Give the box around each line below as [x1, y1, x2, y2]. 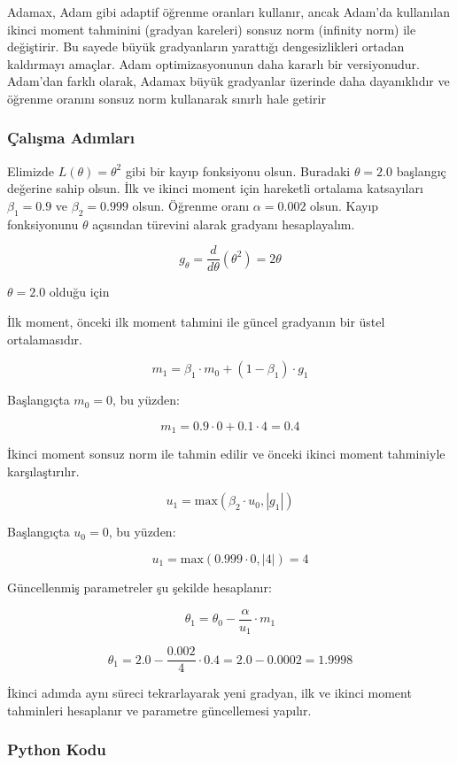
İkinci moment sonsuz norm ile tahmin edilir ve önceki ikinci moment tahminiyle [7, 444, 445, 463]
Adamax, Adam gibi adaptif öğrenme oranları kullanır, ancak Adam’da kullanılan [7, 3, 450, 20]
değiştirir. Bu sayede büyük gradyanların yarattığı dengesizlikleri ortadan [7, 37, 405, 56]
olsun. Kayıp [310, 196, 379, 214]
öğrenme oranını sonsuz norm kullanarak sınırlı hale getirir [7, 89, 326, 107]
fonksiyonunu [7, 214, 79, 233]
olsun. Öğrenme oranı [132, 196, 250, 214]
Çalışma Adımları [7, 127, 136, 149]
